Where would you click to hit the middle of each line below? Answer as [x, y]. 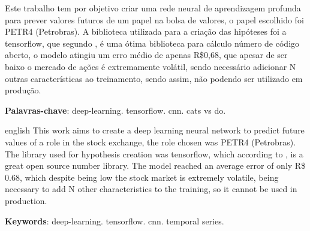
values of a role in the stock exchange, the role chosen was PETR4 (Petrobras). [151, 142]
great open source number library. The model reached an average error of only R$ [155, 165]
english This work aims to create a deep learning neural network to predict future [155, 130]
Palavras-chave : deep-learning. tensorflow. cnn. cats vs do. [115, 110]
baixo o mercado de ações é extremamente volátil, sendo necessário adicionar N [151, 66]
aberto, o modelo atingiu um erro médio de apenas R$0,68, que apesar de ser [146, 55]
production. [26, 200]
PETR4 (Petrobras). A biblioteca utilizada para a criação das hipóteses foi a [146, 31]
